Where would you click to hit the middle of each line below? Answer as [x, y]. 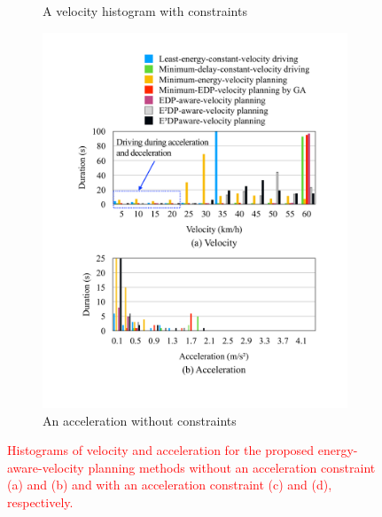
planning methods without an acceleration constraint [232, 467]
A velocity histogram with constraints [145, 11]
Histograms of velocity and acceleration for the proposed [161, 450]
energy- [338, 450]
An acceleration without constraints [140, 420]
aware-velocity [46, 467]
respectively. [40, 501]
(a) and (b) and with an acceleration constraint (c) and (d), [170, 485]
